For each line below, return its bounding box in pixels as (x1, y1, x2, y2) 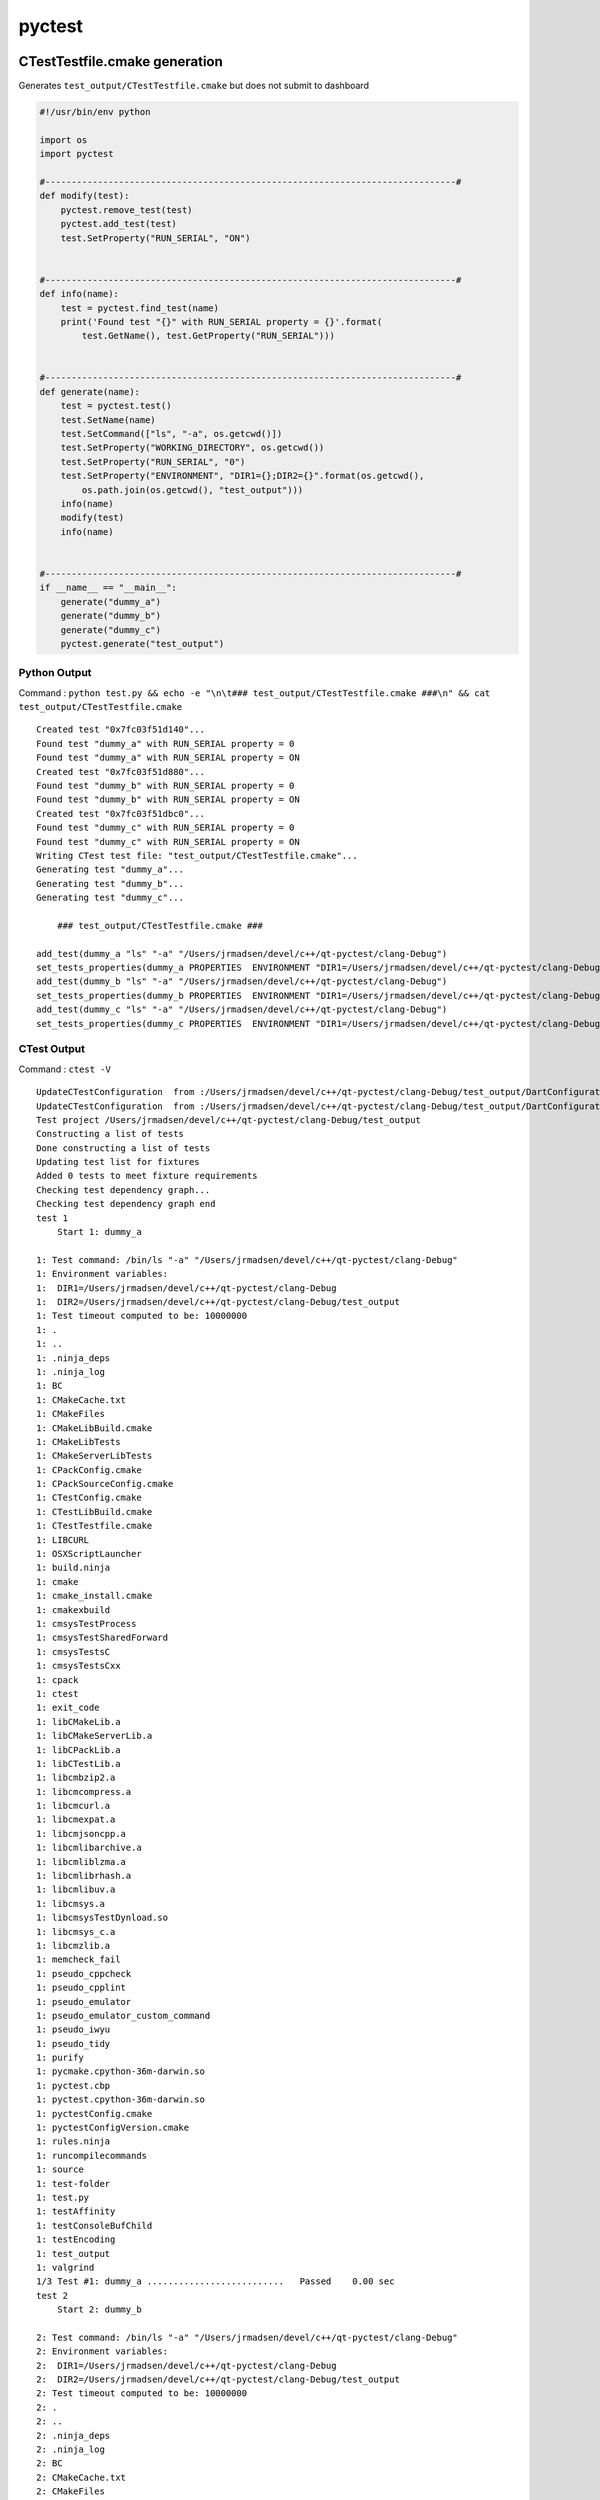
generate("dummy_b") (60, 610, 162, 622)
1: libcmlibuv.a (36, 1884, 116, 1895)
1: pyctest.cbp (36, 2080, 111, 2091)
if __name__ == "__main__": (39, 582, 177, 594)
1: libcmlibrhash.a (36, 1870, 132, 1882)
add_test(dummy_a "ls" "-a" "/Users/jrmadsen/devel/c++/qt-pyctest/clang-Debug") (36, 948, 448, 959)
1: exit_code (36, 1702, 100, 1714)
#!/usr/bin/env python (39, 106, 151, 118)
